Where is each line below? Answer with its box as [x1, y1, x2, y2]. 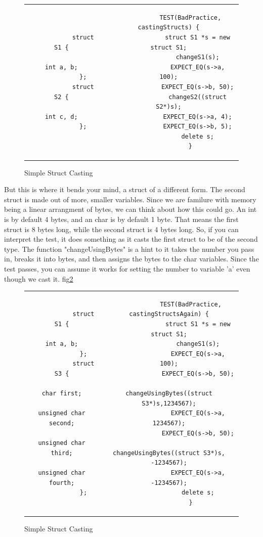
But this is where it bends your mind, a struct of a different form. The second [4, 184, 245, 195]
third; [51, 449, 73, 457]
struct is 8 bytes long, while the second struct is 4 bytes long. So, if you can [4, 223, 239, 234]
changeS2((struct [168, 93, 227, 101]
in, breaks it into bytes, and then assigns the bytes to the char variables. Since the [4, 253, 259, 264]
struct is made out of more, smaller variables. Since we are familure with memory [4, 194, 256, 204]
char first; [41, 390, 82, 397]
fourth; [49, 479, 75, 486]
